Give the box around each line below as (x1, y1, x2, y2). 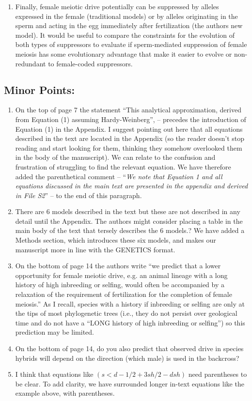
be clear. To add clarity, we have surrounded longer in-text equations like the (15, 378, 244, 388)
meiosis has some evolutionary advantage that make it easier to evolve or (15, 48, 232, 59)
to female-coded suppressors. (48, 58, 133, 68)
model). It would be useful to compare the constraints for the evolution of (15, 30, 235, 40)
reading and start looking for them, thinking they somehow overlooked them (15, 142, 242, 153)
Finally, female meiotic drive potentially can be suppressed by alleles (15, 1, 219, 11)
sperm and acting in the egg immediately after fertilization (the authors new (15, 20, 243, 31)
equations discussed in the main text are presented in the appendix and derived (15, 181, 248, 191)
